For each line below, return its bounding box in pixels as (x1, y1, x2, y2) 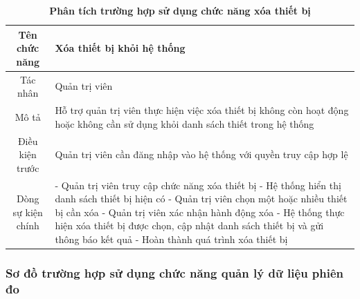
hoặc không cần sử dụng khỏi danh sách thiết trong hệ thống (55, 116, 314, 131)
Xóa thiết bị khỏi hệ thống (55, 41, 186, 55)
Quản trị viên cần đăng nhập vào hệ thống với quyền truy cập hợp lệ (55, 147, 348, 162)
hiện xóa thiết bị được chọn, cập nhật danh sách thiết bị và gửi (55, 218, 324, 233)
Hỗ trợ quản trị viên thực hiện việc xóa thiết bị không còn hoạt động (55, 103, 349, 117)
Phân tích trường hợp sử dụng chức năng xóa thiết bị (49, 3, 311, 17)
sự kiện (12, 204, 43, 219)
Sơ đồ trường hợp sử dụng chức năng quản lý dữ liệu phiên (6, 264, 344, 281)
